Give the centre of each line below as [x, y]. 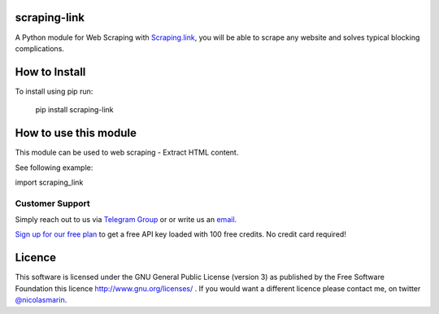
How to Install [50, 72]
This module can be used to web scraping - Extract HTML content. [127, 153]
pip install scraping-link [74, 110]
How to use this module [76, 133]
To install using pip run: [54, 91]
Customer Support [53, 203]
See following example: [54, 168]
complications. [40, 48]
